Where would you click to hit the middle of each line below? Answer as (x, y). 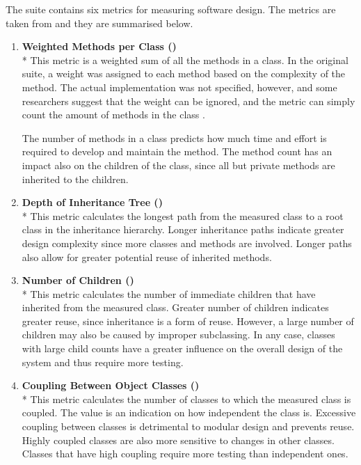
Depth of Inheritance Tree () (92, 202)
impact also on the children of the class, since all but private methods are (178, 165)
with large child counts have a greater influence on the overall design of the (182, 348)
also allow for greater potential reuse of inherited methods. (147, 257)
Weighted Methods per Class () (99, 46)
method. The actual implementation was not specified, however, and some (179, 87)
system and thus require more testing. (103, 362)
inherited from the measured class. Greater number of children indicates (175, 307)
